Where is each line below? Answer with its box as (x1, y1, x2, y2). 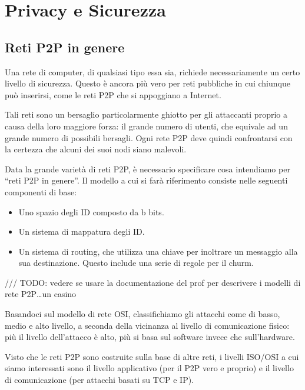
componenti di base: (5, 185, 77, 198)
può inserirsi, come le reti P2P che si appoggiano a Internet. (5, 88, 221, 101)
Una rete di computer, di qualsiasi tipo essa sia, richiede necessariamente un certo (5, 65, 300, 78)
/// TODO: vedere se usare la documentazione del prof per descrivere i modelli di (5, 276, 301, 288)
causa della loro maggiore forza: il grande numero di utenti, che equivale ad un (5, 119, 288, 132)
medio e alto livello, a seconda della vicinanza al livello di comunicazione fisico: (5, 319, 290, 331)
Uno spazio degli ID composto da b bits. (18, 205, 164, 218)
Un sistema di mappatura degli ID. (18, 225, 145, 238)
